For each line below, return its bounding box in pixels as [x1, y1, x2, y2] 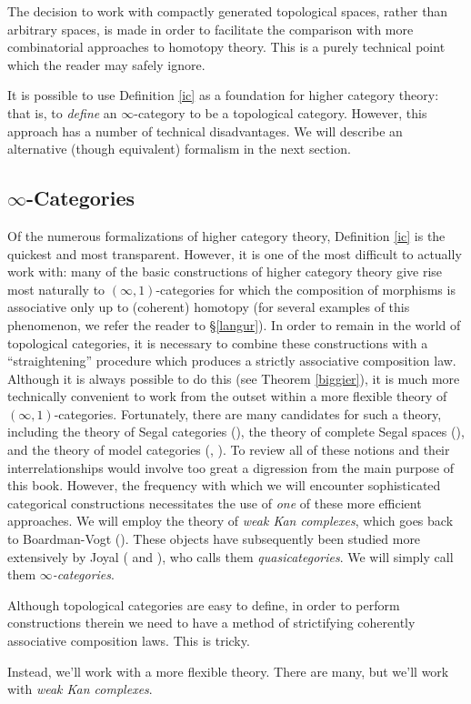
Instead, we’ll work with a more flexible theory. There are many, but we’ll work [7, 661, 449, 680]
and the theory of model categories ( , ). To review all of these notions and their [7, 440, 450, 459]
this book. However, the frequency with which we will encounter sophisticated [7, 476, 441, 495]
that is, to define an [7, 103, 117, 122]
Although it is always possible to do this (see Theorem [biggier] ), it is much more [7, 368, 460, 387]
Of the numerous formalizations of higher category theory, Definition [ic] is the [7, 226, 446, 245]
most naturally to [7, 279, 105, 298]
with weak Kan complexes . [7, 679, 153, 699]
